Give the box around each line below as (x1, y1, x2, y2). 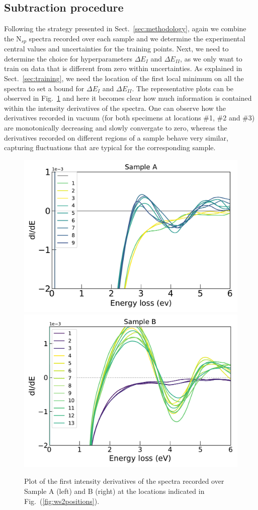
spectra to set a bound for (4, 83, 84, 93)
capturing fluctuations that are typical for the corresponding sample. (4, 142, 216, 153)
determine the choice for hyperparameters (4, 53, 132, 63)
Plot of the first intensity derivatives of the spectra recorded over (24, 476, 224, 486)
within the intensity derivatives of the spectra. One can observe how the (4, 102, 226, 113)
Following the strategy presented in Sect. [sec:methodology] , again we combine (4, 23, 246, 34)
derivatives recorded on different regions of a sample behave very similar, (4, 132, 228, 143)
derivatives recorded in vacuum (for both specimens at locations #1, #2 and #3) (4, 112, 255, 123)
